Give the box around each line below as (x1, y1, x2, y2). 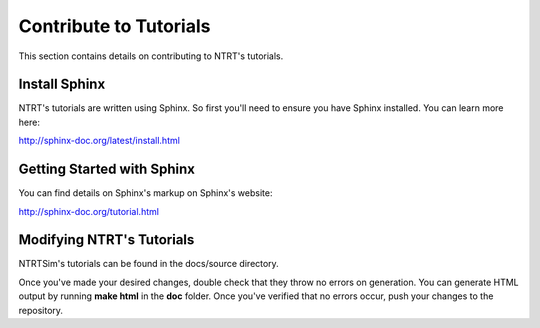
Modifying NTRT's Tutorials (18, 231, 195, 249)
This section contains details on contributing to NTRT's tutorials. (18, 50, 284, 62)
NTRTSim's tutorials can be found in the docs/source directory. (18, 258, 279, 270)
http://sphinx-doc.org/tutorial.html (18, 205, 160, 217)
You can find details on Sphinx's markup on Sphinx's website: (18, 187, 273, 199)
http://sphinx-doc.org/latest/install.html (18, 135, 180, 147)
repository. (18, 304, 64, 316)
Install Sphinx (18, 76, 106, 93)
